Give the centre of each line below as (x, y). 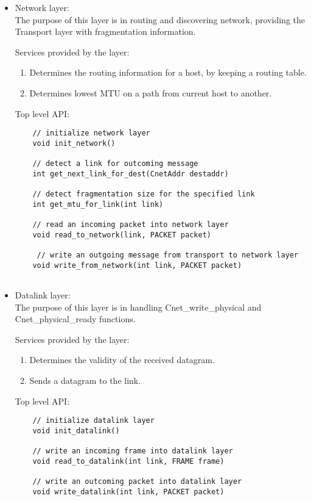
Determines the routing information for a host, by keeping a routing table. (168, 72)
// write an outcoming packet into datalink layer (137, 482)
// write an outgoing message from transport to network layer (168, 255)
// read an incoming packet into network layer (131, 225)
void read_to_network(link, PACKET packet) (122, 235)
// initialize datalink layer (93, 421)
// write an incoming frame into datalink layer (133, 451)
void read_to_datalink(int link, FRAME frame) (128, 461)
